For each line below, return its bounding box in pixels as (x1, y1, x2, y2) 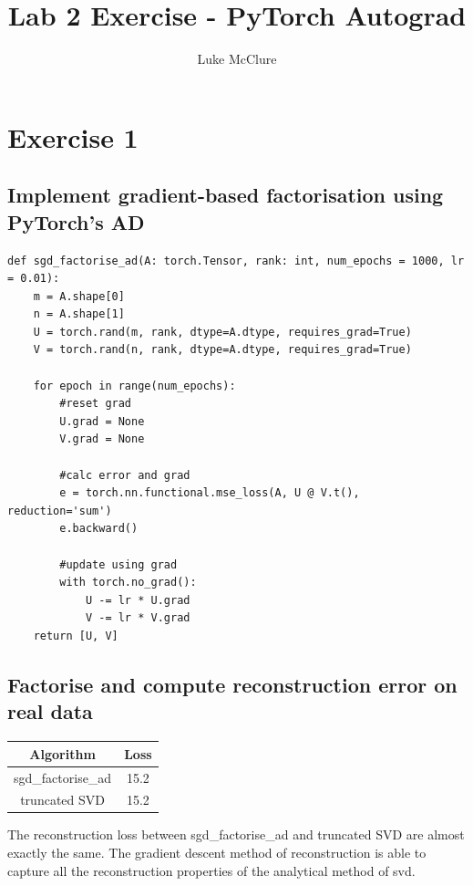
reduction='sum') (7, 504, 112, 517)
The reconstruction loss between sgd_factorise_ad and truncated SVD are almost (7, 825, 465, 844)
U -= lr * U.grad (85, 593, 190, 607)
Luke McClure (197, 49, 277, 68)
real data (7, 697, 93, 725)
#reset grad (59, 397, 132, 411)
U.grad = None (59, 414, 145, 428)
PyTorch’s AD (7, 207, 145, 235)
